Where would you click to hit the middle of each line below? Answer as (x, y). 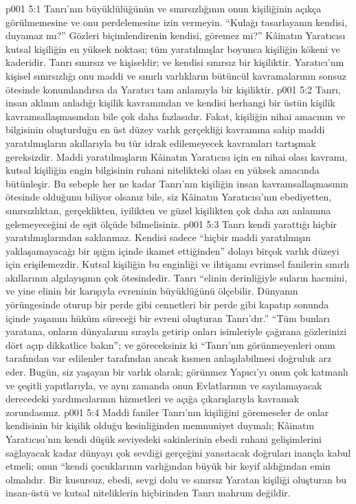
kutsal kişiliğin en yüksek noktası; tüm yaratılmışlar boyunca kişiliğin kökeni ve (173, 48)
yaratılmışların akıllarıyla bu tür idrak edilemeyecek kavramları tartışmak (161, 142)
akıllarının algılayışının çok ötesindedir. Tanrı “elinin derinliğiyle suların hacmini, (177, 277)
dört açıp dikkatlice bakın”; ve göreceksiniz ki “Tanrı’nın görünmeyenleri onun (170, 344)
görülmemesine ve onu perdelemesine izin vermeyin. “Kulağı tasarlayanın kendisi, (177, 22)
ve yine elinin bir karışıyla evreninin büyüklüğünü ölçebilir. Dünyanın (152, 291)
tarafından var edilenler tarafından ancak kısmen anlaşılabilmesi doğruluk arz (169, 358)
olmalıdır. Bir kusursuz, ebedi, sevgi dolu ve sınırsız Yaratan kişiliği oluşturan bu (176, 479)
